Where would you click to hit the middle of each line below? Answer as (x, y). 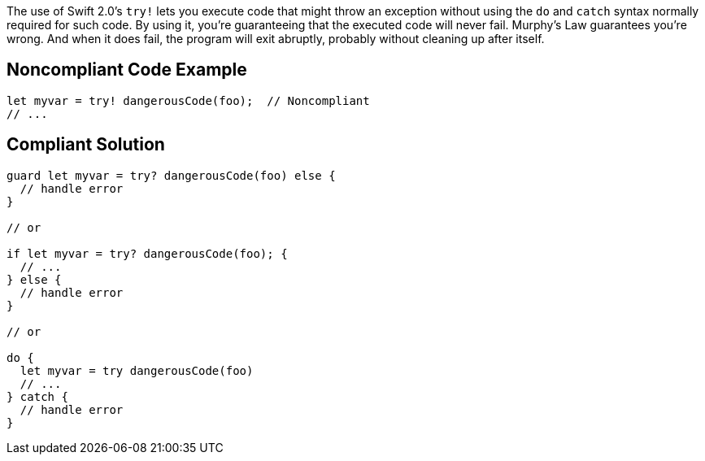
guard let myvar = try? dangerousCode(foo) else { (171, 175)
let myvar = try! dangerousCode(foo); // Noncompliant (188, 100)
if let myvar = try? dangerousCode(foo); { (147, 253)
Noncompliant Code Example (127, 70)
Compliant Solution (86, 145)
